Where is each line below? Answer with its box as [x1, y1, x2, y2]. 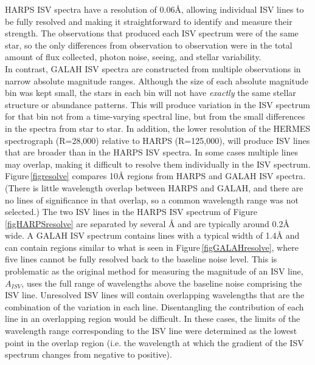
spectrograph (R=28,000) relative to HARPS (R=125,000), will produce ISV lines [5, 134, 310, 146]
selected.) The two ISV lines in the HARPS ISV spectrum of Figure [5, 205, 258, 218]
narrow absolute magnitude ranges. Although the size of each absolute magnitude [5, 74, 308, 87]
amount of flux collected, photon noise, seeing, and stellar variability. [5, 50, 261, 63]
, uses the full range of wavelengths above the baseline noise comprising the [21, 276, 302, 289]
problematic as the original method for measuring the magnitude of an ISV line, [5, 265, 303, 278]
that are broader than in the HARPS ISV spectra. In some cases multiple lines [5, 146, 298, 159]
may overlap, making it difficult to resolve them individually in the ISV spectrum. [5, 157, 311, 170]
